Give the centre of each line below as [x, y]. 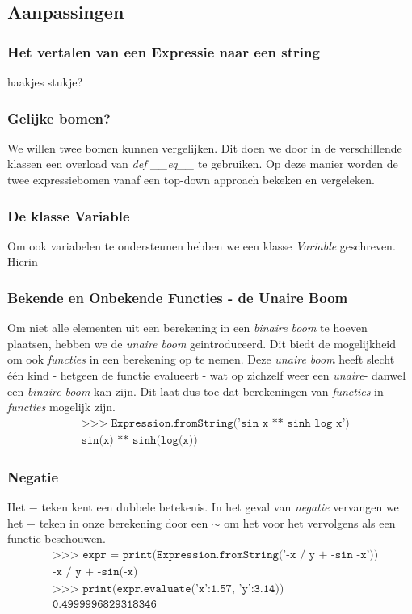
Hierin [23, 261]
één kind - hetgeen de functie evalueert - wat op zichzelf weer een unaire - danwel [207, 375]
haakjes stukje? [45, 82]
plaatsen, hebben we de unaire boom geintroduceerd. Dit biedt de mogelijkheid [202, 343]
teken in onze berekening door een [124, 522]
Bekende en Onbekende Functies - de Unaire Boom [178, 297]
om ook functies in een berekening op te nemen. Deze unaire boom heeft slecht [201, 359]
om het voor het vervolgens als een [310, 522]
